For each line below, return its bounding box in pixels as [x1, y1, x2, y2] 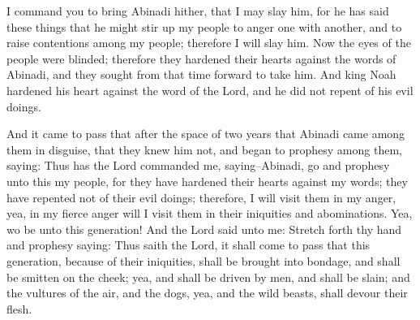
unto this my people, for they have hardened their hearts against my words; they [6, 172, 408, 189]
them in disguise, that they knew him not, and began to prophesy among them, [6, 141, 402, 158]
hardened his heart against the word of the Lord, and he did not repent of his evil [6, 81, 414, 98]
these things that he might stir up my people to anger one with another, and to [6, 18, 402, 35]
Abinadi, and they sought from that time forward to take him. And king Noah [6, 66, 396, 83]
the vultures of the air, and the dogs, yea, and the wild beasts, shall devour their [6, 284, 408, 301]
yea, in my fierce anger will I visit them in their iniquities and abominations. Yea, [6, 205, 413, 222]
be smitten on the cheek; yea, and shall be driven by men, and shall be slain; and [6, 268, 410, 285]
